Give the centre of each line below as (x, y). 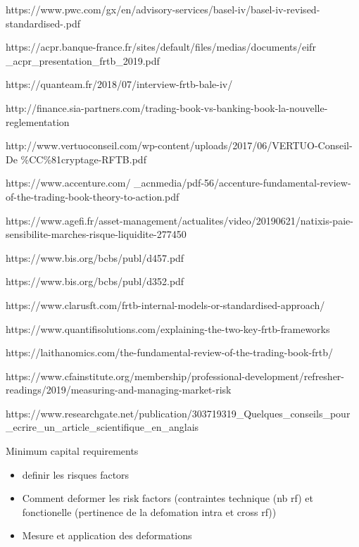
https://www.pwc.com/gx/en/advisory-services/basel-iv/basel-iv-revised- (163, 9)
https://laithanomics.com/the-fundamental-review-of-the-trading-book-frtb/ (170, 352)
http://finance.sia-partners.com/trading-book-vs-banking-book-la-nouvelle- (167, 107)
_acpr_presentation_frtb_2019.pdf (83, 60)
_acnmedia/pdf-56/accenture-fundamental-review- (243, 183)
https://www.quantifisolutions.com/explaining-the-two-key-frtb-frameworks (168, 328)
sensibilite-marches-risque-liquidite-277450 (96, 234)
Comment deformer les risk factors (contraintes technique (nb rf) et (168, 498)
